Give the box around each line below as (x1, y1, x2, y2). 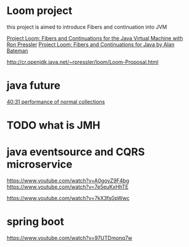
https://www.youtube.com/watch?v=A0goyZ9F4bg (6, 177, 129, 184)
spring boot (6, 215, 64, 228)
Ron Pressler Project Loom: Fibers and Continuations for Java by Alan (6, 41, 175, 48)
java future (6, 79, 61, 92)
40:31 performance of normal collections (6, 98, 105, 105)
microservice (6, 158, 73, 171)
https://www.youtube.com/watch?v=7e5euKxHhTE (6, 183, 129, 190)
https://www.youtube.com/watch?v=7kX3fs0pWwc (6, 194, 130, 201)
